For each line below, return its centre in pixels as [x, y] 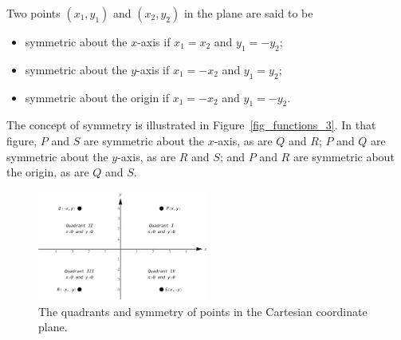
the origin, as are [48, 172]
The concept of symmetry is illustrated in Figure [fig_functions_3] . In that [191, 125]
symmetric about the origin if [97, 97]
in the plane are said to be [248, 13]
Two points [33, 13]
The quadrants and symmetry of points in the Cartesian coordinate [203, 311]
